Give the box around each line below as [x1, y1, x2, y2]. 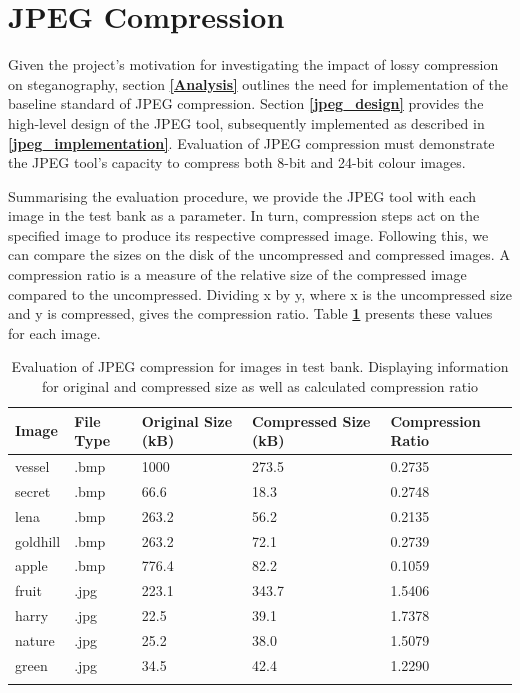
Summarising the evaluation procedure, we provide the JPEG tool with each [8, 185, 476, 206]
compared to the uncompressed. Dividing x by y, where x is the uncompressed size [8, 283, 512, 304]
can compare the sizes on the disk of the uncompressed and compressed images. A [8, 244, 510, 265]
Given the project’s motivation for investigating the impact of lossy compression [8, 54, 499, 75]
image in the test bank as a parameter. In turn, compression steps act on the [8, 205, 480, 226]
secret [15, 480, 51, 501]
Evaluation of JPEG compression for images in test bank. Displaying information [11, 356, 509, 377]
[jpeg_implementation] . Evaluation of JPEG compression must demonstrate [8, 132, 495, 153]
